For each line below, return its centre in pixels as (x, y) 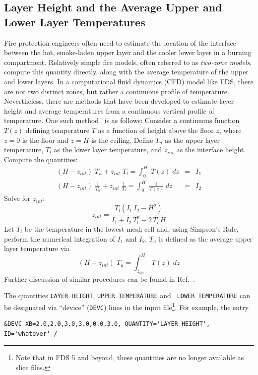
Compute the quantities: (41, 159)
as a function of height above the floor (156, 130)
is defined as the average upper (206, 238)
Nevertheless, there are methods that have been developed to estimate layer (119, 101)
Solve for (17, 198)
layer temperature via (37, 248)
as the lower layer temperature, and (108, 150)
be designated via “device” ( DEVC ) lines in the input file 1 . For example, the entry (127, 306)
